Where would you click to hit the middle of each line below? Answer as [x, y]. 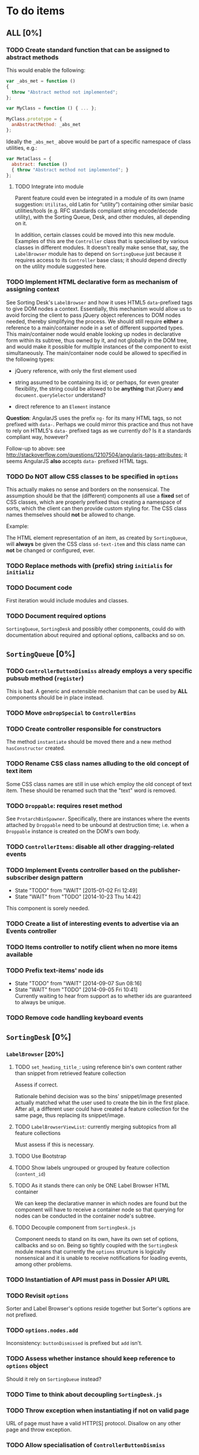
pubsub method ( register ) [45, 678]
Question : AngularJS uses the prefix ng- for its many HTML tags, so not [94, 418]
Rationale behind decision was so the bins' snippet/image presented [98, 1096]
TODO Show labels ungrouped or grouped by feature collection [92, 1167]
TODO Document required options [56, 616]
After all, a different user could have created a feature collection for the [102, 1109]
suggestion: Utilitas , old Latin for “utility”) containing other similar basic [104, 205]
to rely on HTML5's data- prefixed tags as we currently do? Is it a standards [99, 430]
